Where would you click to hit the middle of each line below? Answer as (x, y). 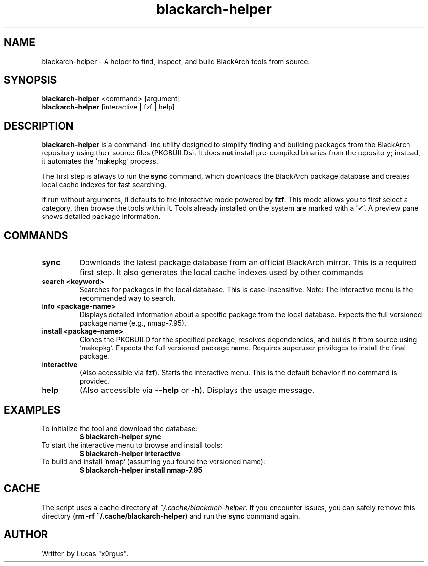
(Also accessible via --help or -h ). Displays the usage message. (197, 390)
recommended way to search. (128, 298)
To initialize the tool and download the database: (119, 428)
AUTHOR (26, 535)
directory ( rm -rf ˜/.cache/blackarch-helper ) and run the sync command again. (171, 516)
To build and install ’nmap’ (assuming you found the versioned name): (153, 461)
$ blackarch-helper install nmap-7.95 (141, 470)
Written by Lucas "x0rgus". (85, 553)
